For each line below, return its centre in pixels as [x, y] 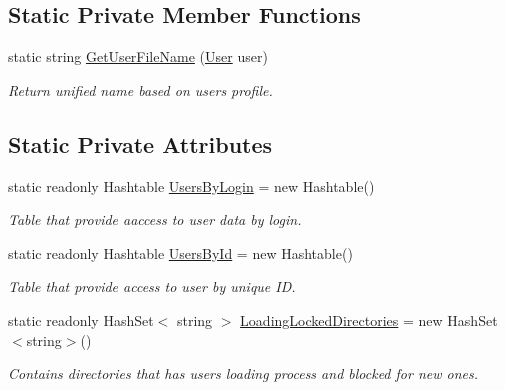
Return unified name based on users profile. [140, 89]
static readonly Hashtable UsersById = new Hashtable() [180, 252]
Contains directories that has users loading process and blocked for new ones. [243, 373]
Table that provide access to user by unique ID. [152, 286]
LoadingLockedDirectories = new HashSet [369, 319]
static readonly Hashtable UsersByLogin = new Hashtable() [191, 185]
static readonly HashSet [81, 319]
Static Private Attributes [140, 143]
